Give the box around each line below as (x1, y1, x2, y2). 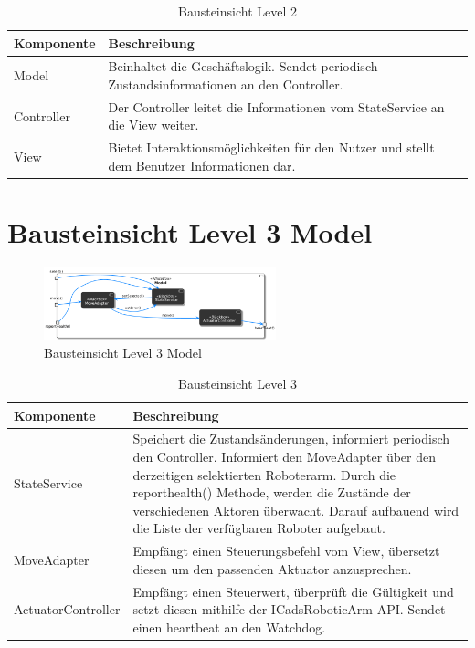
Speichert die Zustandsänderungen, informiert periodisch (132, 429, 450, 448)
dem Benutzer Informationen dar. (108, 155, 296, 174)
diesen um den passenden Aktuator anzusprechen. (132, 559, 412, 578)
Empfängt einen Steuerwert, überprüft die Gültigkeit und (132, 581, 454, 601)
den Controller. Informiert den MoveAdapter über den (132, 447, 437, 465)
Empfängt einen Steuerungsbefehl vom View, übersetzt (132, 541, 440, 560)
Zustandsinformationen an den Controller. (108, 75, 343, 94)
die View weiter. (108, 115, 199, 134)
